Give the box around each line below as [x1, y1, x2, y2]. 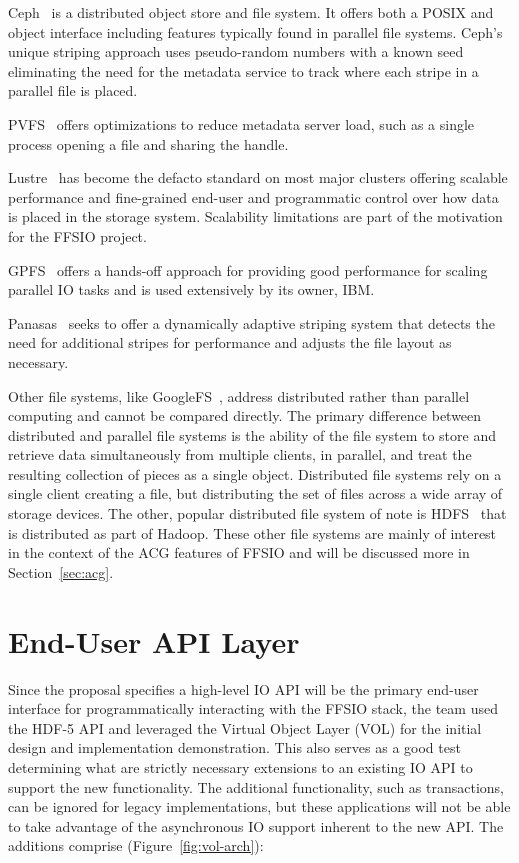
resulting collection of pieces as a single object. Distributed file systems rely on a [8, 463, 502, 484]
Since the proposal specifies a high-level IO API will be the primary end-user [8, 678, 479, 699]
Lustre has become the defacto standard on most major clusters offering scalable [8, 167, 508, 188]
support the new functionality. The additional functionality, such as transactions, [8, 776, 504, 797]
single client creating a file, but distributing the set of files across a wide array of [8, 483, 503, 504]
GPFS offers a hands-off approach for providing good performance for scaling [8, 259, 488, 280]
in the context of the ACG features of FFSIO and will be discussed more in [8, 542, 470, 563]
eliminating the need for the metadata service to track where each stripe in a [8, 60, 479, 81]
